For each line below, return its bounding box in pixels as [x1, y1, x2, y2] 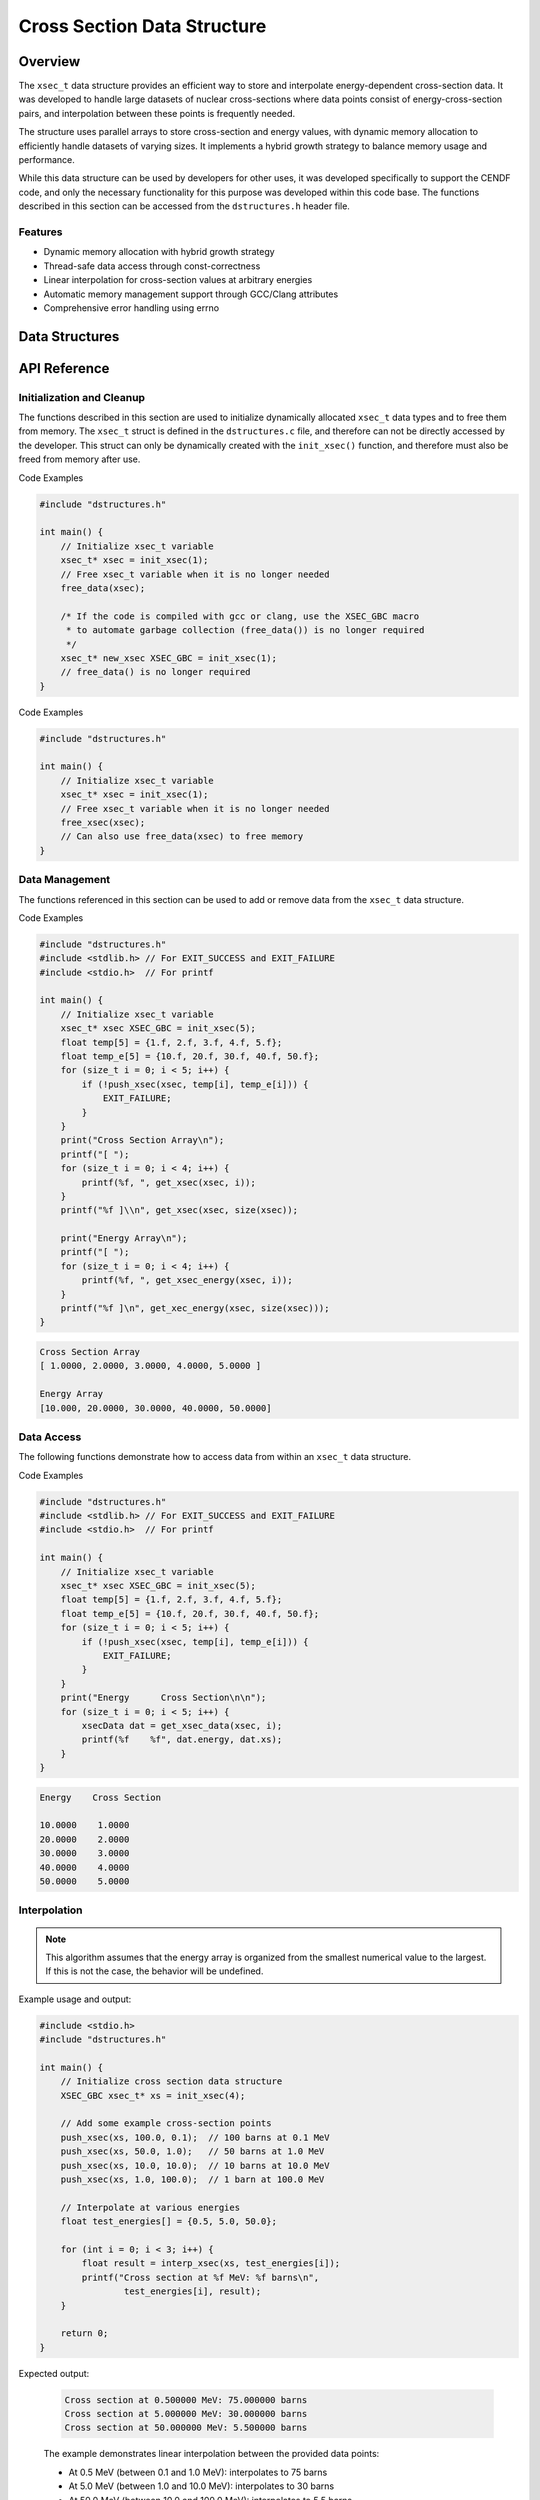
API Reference [18, 360, 110, 377]
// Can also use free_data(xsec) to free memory [60, 831, 304, 842]
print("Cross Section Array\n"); [60, 1135, 225, 1146]
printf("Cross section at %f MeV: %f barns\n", [81, 2271, 320, 2283]
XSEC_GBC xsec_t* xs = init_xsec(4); [60, 2090, 246, 2101]
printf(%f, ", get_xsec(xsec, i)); [81, 1176, 257, 1188]
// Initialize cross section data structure [60, 2076, 283, 2087]
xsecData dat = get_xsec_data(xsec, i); [81, 1720, 283, 1731]
